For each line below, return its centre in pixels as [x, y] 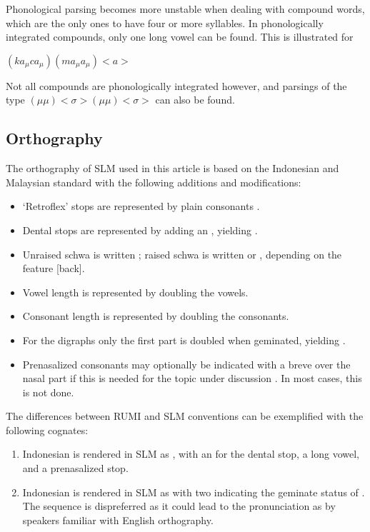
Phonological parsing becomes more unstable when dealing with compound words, [185, 9]
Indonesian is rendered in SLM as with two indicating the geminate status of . [194, 492]
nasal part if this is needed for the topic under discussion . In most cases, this [192, 378]
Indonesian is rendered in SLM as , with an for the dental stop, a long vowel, [191, 454]
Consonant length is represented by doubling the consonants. [156, 316]
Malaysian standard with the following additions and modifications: [154, 182]
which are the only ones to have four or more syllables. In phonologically [165, 22]
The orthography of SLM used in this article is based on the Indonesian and [172, 168]
